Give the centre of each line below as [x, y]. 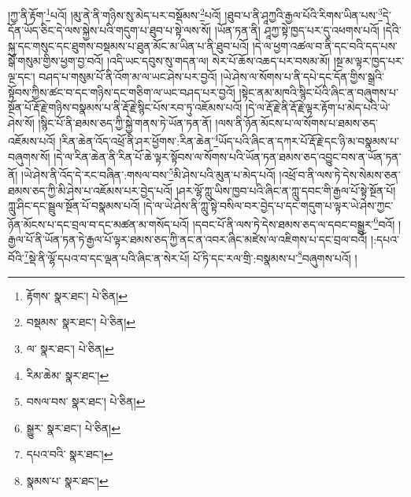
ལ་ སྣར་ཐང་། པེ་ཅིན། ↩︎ [70, 348]
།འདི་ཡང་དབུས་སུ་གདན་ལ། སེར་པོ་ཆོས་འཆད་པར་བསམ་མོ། [218, 61]
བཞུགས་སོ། [29, 156]
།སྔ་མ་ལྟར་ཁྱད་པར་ [369, 61]
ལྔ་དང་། [22, 77]
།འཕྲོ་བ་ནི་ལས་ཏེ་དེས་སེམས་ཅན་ [340, 174]
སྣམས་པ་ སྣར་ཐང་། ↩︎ [67, 480]
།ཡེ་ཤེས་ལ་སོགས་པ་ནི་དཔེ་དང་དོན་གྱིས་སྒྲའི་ [302, 77]
